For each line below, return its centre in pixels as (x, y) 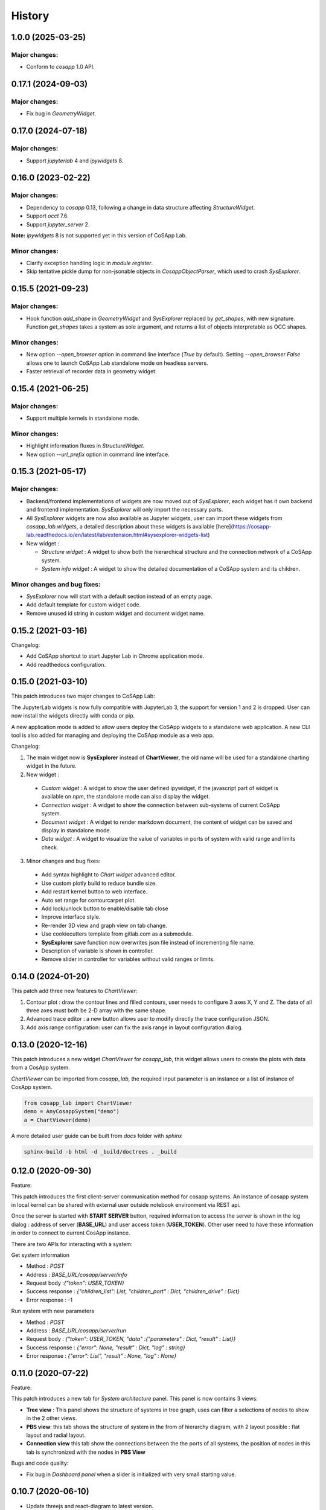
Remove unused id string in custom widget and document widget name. (116, 613)
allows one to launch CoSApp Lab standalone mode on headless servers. (117, 363)
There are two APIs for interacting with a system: (72, 1244)
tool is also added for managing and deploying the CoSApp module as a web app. (113, 735)
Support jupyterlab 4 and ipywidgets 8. (75, 161)
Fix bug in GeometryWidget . (61, 114)
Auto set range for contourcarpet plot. (88, 900)
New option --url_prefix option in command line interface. (98, 454)
